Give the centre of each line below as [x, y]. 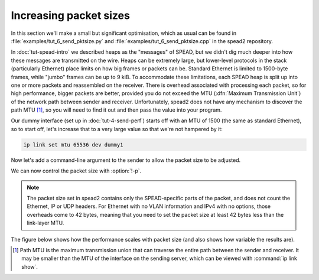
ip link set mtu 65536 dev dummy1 [73, 144]
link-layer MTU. [45, 223]
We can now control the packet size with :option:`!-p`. [76, 171]
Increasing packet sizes [70, 15]
